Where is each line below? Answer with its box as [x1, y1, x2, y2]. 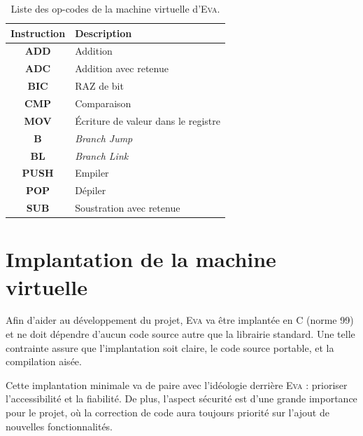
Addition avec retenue [75, 61, 169, 76]
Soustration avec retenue [75, 200, 180, 215]
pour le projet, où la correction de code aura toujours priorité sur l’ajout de [6, 405, 329, 419]
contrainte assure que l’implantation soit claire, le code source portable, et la [6, 340, 334, 355]
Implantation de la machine [6, 245, 276, 273]
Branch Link [75, 148, 129, 163]
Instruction [10, 25, 66, 40]
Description [75, 25, 132, 40]
